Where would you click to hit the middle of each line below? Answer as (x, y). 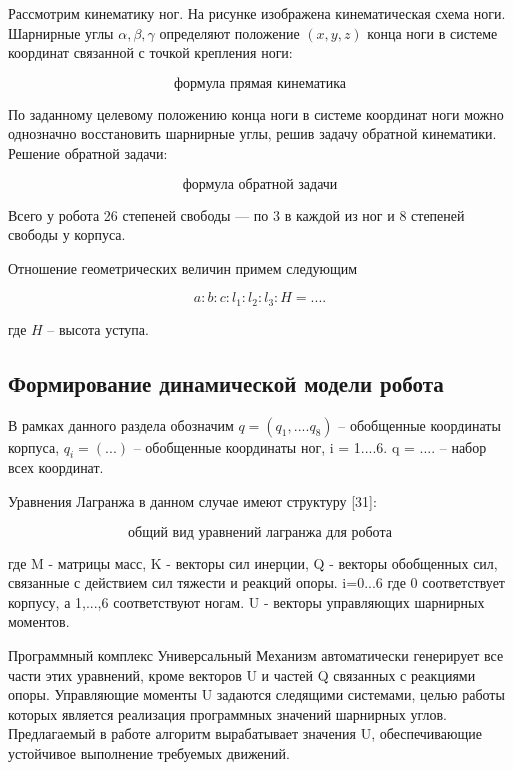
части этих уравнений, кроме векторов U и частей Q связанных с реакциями (242, 674)
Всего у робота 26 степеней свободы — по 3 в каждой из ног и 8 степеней (236, 214)
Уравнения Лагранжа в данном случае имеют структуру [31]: (192, 500)
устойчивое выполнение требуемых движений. (149, 752)
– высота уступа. (98, 328)
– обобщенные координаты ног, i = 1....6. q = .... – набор (310, 446)
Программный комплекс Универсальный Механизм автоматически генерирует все (256, 654)
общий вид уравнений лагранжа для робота (260, 532)
